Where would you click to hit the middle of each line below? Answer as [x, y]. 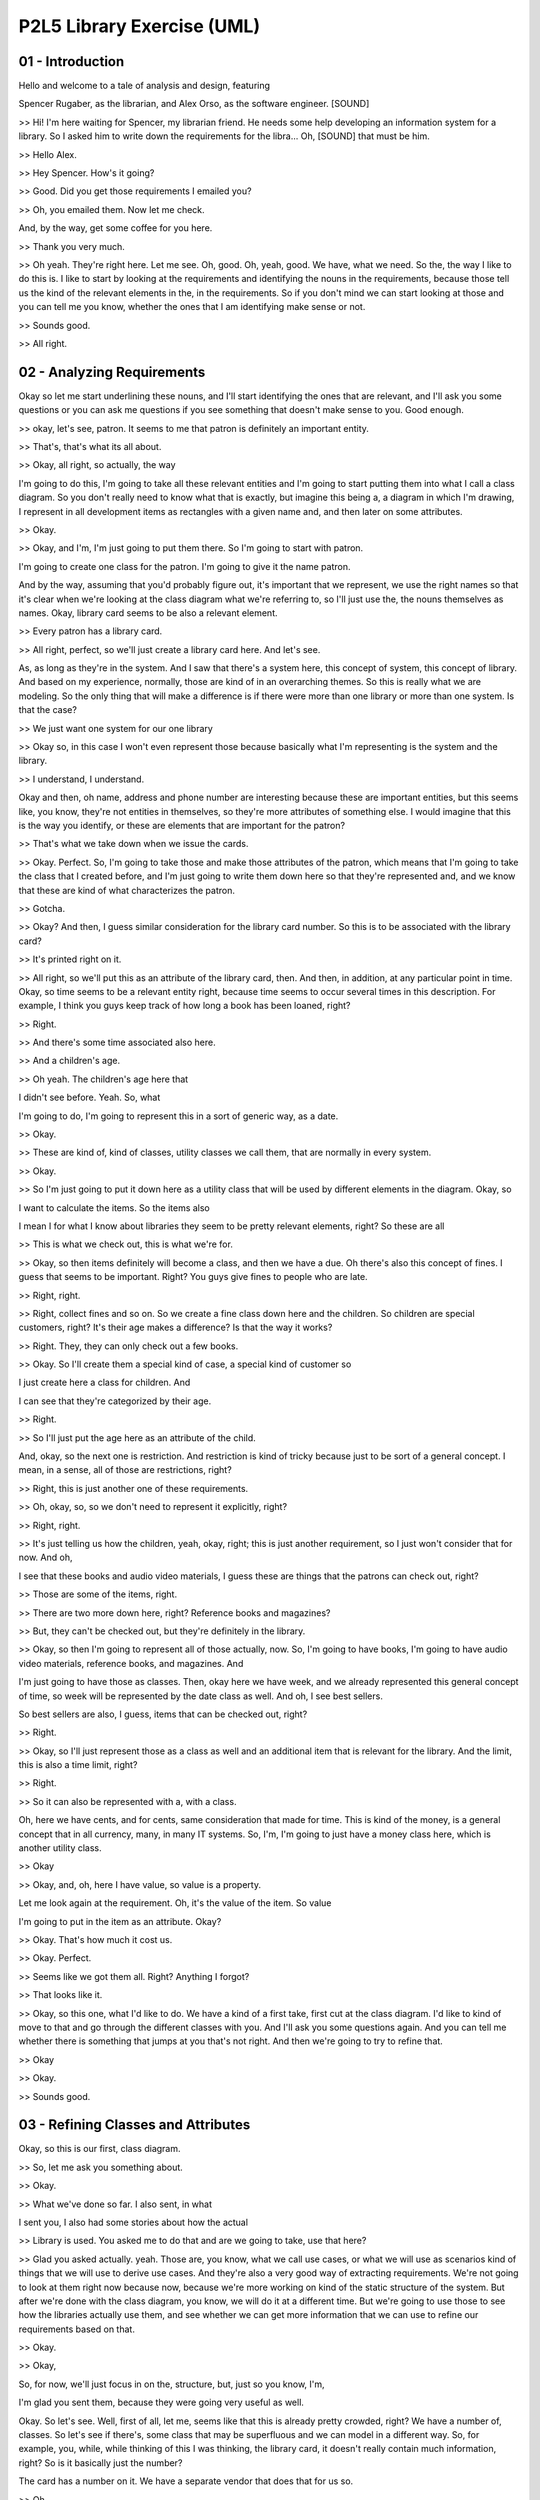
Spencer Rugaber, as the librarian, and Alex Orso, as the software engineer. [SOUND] [194, 104]
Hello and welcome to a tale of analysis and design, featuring [144, 86]
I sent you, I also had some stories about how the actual [133, 2222]
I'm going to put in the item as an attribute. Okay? [120, 1921]
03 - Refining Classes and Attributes [134, 2125]
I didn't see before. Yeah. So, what [89, 1097]
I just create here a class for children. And [104, 1382]
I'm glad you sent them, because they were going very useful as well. [161, 2402]
